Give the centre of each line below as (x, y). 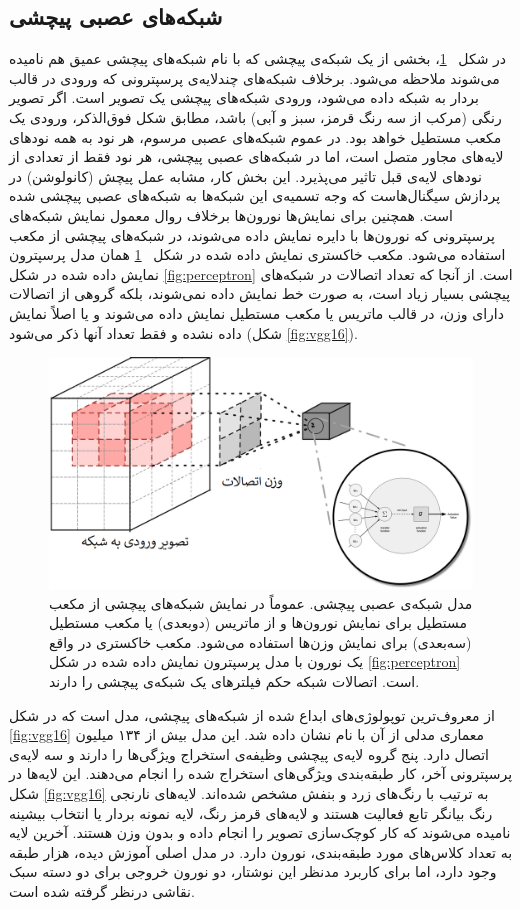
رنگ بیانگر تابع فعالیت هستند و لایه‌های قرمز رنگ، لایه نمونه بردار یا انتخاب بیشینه (251, 812)
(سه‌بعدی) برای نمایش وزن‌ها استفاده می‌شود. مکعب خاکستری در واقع (260, 641)
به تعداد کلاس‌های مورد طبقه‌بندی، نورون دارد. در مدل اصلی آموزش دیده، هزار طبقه (261, 851)
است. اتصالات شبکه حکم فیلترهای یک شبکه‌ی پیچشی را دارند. (234, 680)
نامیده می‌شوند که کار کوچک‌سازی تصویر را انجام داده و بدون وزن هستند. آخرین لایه (260, 832)
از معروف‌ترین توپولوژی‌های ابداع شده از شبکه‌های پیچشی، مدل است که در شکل (252, 714)
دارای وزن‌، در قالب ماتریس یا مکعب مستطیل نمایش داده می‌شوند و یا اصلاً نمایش (256, 312)
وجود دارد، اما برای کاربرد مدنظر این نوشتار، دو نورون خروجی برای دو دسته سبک (253, 871)
